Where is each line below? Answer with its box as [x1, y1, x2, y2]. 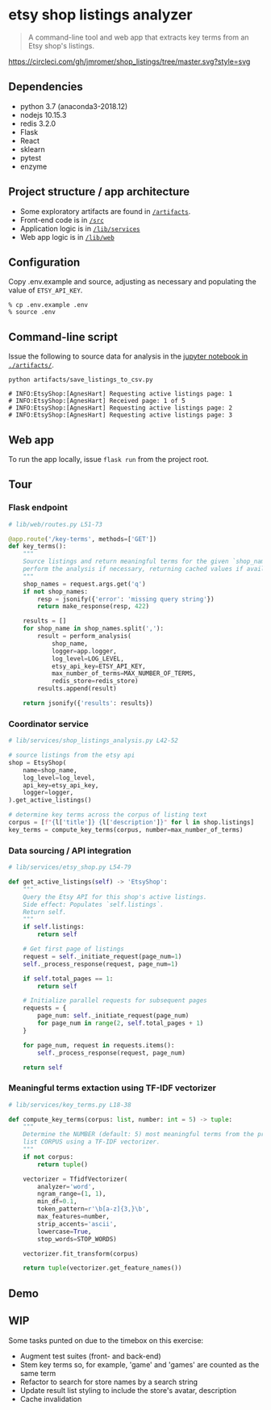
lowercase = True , [37, 1227, 92, 1236]
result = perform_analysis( [37, 632, 131, 640]
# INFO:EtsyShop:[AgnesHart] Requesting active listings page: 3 [8, 411, 232, 419]
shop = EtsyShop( [8, 758, 67, 766]
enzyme [19, 162, 48, 171]
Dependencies [8, 80, 83, 94]
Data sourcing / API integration [8, 845, 131, 856]
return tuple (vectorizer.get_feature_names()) [23, 1264, 182, 1273]
